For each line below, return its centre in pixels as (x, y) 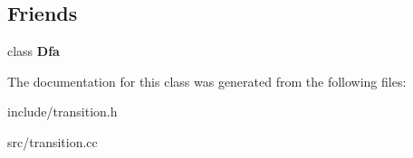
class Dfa (34, 51)
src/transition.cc (53, 141)
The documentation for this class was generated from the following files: (207, 81)
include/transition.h (62, 112)
